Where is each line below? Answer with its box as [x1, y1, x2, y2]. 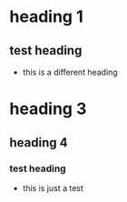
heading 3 [9, 98, 87, 119]
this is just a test [22, 182, 84, 193]
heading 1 [9, 6, 83, 27]
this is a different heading [22, 66, 118, 77]
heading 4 [9, 135, 68, 150]
